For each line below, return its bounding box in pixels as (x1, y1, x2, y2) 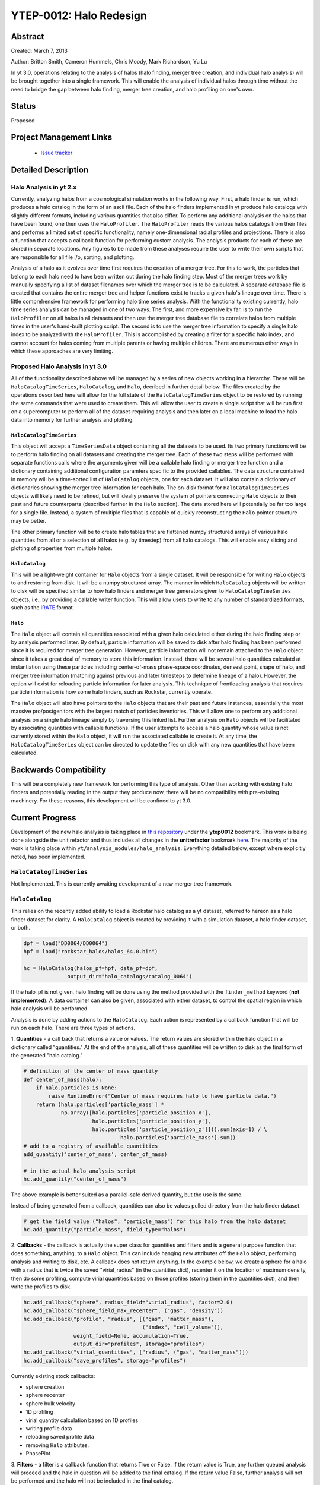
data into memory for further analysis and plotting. (11, 416, 135, 424)
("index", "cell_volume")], (142, 1324, 224, 1331)
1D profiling (25, 1408, 53, 1416)
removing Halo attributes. (25, 1441, 89, 1449)
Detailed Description (11, 165, 89, 175)
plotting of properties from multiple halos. (11, 545, 113, 552)
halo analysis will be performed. (11, 1005, 89, 1012)
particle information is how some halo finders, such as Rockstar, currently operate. (11, 688, 213, 696)
